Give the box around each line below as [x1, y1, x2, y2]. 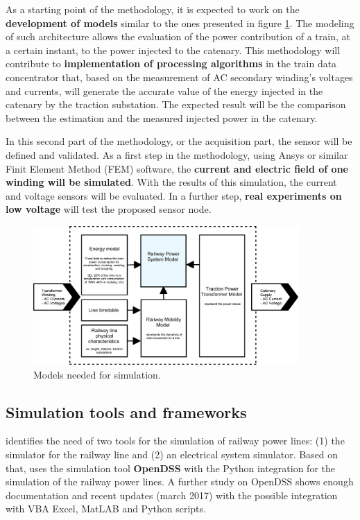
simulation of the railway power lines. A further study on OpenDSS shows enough [6, 474, 354, 489]
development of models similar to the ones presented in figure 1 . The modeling [6, 15, 354, 30]
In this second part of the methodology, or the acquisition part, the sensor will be [6, 134, 352, 148]
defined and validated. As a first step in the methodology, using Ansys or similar [6, 147, 348, 162]
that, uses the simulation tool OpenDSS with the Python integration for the [6, 460, 336, 475]
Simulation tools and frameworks [6, 401, 247, 422]
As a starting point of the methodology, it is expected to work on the [6, 2, 300, 16]
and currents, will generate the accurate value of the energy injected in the [6, 83, 323, 98]
